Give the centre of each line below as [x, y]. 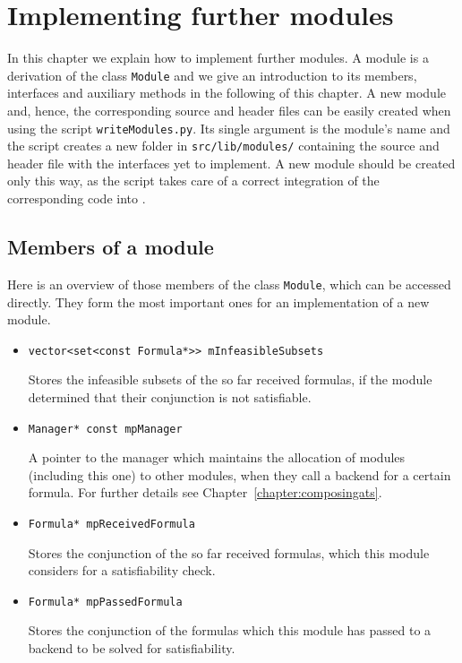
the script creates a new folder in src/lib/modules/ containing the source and [223, 146]
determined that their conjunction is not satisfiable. [170, 396]
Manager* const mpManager [105, 429]
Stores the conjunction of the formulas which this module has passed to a [230, 630]
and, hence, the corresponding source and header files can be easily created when [229, 110]
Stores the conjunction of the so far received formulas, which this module [229, 552]
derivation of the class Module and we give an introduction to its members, [212, 75]
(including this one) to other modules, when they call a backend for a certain [240, 474]
